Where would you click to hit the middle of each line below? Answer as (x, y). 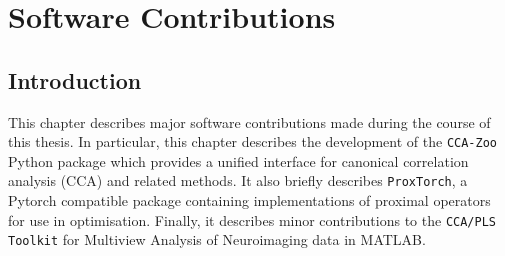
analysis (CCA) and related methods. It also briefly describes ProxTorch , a (238, 180)
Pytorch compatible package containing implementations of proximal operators (249, 200)
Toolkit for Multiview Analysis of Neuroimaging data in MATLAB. (217, 239)
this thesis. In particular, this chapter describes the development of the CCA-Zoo (253, 141)
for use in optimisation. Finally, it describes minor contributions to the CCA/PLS (252, 219)
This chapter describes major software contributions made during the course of (249, 121)
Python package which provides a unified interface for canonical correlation (238, 160)
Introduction (75, 79)
